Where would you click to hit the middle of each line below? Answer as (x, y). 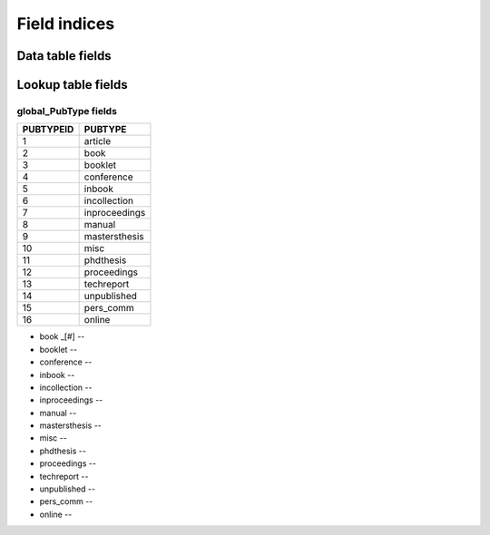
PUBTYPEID (48, 130)
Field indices (66, 24)
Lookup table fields (72, 85)
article (98, 141)
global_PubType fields (67, 111)
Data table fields (64, 56)
